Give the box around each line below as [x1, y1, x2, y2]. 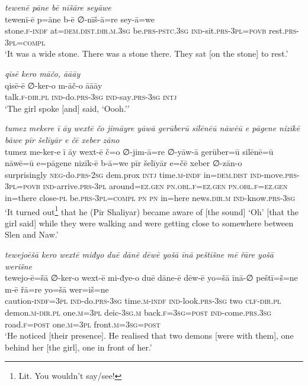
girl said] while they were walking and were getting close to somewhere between [5, 216, 294, 229]
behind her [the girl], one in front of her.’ [5, 340, 152, 353]
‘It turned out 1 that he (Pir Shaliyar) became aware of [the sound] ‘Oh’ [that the [5, 203, 299, 218]
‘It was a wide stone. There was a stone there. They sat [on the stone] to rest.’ [5, 47, 288, 60]
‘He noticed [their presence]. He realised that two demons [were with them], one [5, 329, 294, 342]
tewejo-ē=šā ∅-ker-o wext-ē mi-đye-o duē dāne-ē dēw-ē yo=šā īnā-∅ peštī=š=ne [5, 271, 298, 284]
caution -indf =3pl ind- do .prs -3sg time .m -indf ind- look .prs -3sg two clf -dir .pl [5, 294, 281, 307]
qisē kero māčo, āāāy [5, 67, 81, 79]
